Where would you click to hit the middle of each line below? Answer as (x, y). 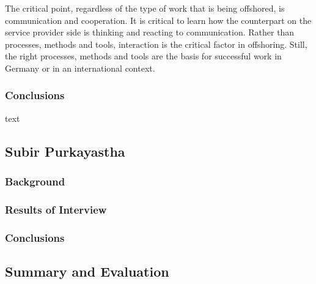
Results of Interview (56, 209)
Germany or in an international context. (80, 68)
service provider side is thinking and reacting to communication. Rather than (150, 32)
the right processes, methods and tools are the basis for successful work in (143, 56)
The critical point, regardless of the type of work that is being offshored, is (145, 8)
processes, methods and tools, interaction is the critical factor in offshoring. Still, (156, 44)
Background (35, 181)
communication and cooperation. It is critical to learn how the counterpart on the (158, 20)
